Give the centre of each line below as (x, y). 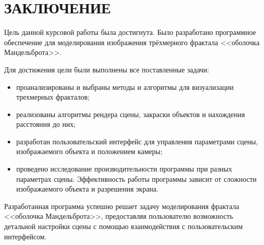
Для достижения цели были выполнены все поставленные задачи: (107, 69)
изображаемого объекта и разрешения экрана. (87, 189)
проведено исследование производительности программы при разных (124, 169)
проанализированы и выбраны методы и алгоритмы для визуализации (125, 87)
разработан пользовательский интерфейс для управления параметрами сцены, (137, 141)
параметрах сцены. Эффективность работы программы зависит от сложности (136, 178)
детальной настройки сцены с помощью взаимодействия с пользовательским (124, 226)
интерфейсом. (25, 236)
